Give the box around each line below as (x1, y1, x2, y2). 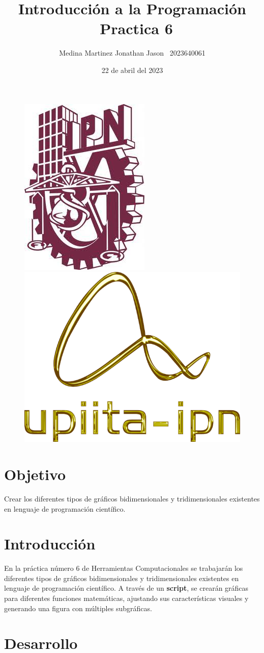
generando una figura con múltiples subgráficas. (4, 602, 152, 613)
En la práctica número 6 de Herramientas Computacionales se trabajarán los (4, 563, 243, 573)
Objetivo (4, 463, 66, 484)
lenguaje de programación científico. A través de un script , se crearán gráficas (4, 583, 249, 593)
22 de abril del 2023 (101, 64, 163, 75)
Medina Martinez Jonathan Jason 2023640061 (59, 47, 206, 58)
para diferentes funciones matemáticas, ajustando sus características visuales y (4, 593, 249, 603)
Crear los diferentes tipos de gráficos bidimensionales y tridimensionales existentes (4, 493, 260, 504)
